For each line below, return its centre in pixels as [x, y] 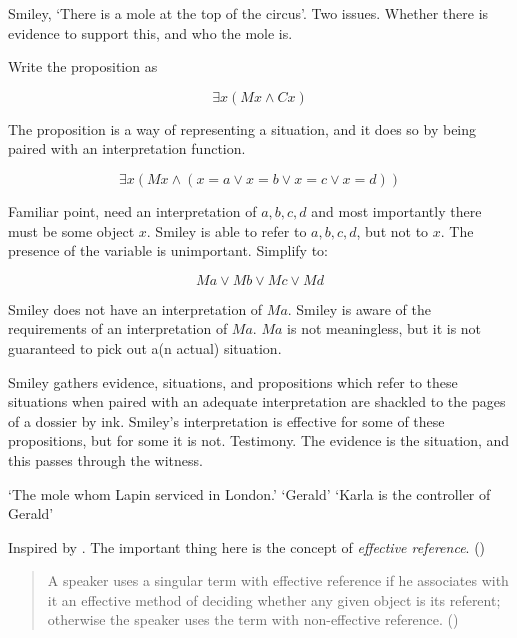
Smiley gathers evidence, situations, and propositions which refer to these [233, 381]
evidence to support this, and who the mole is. [150, 32]
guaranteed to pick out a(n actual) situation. [145, 347]
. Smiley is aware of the [359, 308]
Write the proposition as [83, 66]
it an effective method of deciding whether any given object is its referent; [274, 599]
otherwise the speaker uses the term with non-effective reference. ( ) [253, 619]
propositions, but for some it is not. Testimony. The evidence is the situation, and [259, 440]
